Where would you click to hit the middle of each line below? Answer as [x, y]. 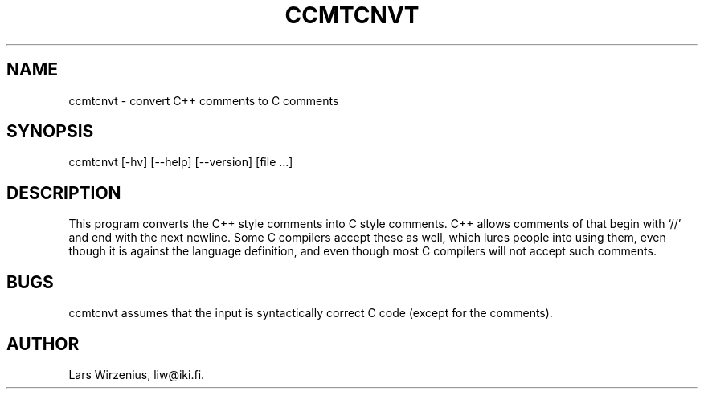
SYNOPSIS [50, 132]
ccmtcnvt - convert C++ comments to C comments [204, 100]
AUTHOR [43, 344]
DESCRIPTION [64, 193]
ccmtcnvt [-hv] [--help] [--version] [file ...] [181, 162]
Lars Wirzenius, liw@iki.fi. [137, 374]
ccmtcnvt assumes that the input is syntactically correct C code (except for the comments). [311, 313]
